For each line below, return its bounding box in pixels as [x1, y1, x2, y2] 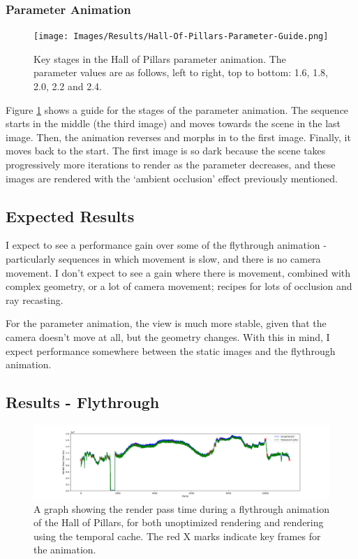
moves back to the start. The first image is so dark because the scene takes [6, 143, 326, 158]
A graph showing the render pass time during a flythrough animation [33, 501, 329, 516]
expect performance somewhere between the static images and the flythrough [6, 343, 336, 358]
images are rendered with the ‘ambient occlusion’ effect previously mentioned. [6, 170, 338, 185]
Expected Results [6, 205, 135, 226]
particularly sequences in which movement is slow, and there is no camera [6, 252, 321, 266]
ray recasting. [6, 292, 64, 307]
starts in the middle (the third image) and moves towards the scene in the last [6, 116, 341, 131]
